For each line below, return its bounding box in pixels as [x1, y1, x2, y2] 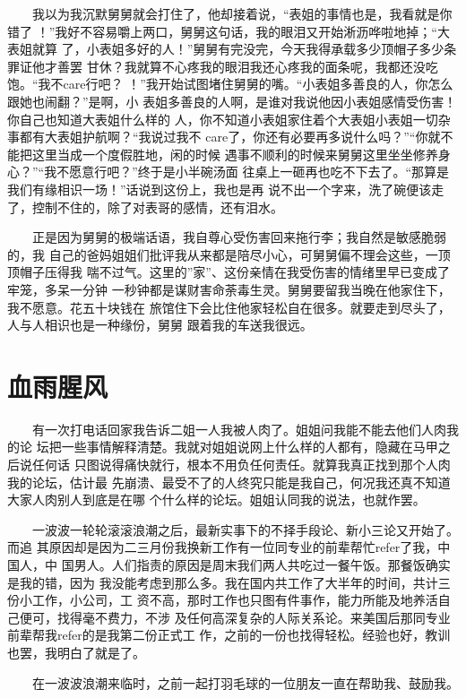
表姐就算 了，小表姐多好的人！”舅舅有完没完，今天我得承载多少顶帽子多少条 [7, 39, 457, 58]
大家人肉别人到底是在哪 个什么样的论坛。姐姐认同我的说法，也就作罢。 [7, 490, 426, 509]
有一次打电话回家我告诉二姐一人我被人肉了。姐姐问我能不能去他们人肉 [31, 419, 446, 438]
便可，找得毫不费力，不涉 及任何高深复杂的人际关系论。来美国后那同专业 [19, 608, 451, 626]
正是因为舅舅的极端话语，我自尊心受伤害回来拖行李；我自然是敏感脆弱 [31, 228, 446, 246]
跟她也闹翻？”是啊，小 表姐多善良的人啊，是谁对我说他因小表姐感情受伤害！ [7, 91, 457, 110]
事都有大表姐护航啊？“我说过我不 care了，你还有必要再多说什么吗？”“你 [7, 127, 428, 146]
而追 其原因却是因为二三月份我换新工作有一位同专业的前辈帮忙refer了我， [7, 538, 438, 556]
